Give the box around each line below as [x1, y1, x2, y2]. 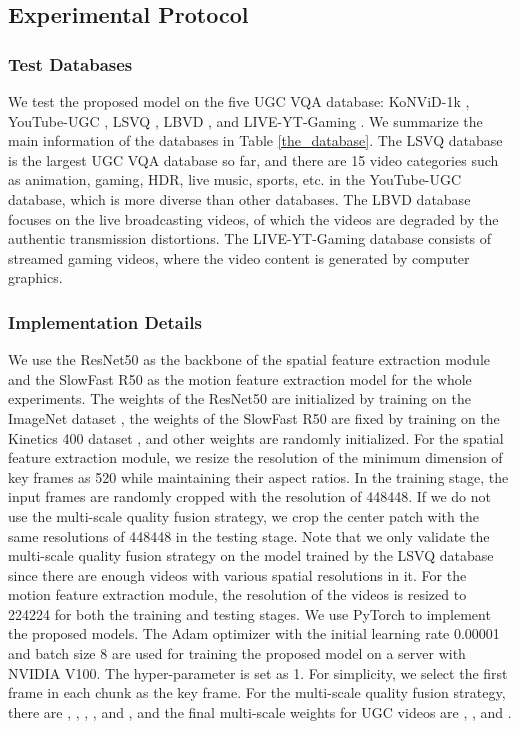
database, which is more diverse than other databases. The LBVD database [8, 188, 471, 209]
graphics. [8, 267, 63, 288]
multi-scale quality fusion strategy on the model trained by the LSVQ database [8, 545, 494, 566]
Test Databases [8, 51, 133, 76]
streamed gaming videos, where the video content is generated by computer [8, 247, 470, 268]
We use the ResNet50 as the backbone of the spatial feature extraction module [8, 349, 491, 370]
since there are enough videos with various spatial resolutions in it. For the [8, 564, 467, 585]
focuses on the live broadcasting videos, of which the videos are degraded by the [8, 208, 499, 229]
